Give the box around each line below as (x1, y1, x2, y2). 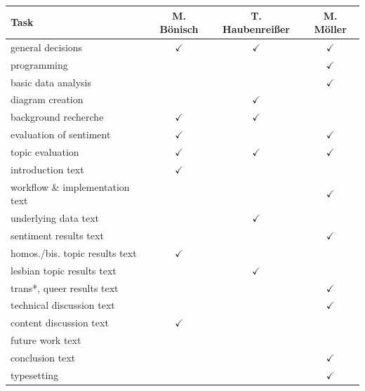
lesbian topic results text (11, 263, 117, 277)
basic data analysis (11, 74, 91, 89)
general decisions (11, 39, 83, 54)
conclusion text (11, 350, 76, 364)
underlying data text (11, 211, 100, 225)
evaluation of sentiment (11, 127, 111, 142)
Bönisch (159, 22, 199, 37)
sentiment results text (11, 227, 104, 242)
